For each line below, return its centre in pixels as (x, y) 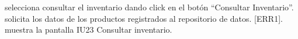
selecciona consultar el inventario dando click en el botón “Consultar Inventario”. (149, 7)
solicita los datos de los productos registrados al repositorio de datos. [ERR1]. (144, 18)
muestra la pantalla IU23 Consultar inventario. (89, 30)
